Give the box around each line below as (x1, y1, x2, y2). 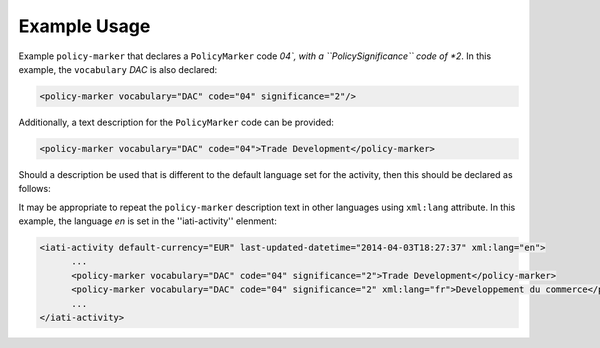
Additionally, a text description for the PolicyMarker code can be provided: (18, 116, 335, 128)
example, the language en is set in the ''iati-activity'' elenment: (18, 215, 277, 227)
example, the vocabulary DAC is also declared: (18, 63, 218, 75)
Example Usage (18, 15, 151, 37)
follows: (18, 183, 51, 195)
